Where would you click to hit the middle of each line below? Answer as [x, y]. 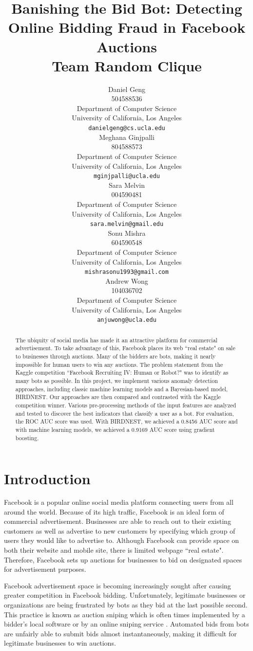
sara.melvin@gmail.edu [127, 224]
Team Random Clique [127, 65]
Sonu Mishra [127, 233]
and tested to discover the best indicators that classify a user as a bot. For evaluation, [125, 413]
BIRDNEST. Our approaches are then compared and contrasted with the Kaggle [118, 397]
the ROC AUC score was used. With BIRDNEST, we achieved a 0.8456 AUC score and [126, 421]
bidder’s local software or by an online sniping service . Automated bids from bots [126, 624]
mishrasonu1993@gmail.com [127, 272]
